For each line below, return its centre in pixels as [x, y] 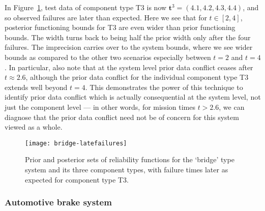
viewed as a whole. [34, 127]
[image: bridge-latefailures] [76, 143]
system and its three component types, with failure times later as [127, 169]
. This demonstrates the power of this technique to [164, 87]
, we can [232, 107]
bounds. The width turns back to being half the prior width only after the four [128, 37]
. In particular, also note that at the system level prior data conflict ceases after [129, 67]
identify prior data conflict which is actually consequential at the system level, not [133, 97]
